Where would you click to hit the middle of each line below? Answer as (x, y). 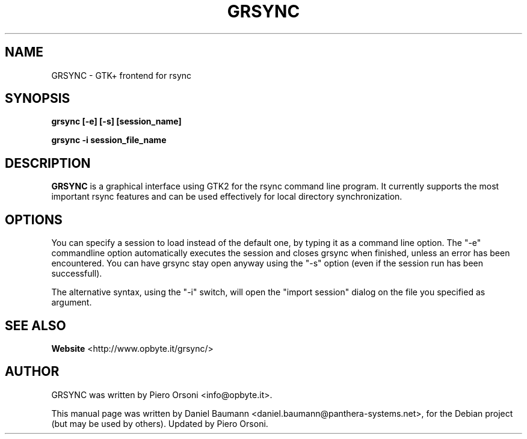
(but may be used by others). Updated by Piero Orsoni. (160, 423)
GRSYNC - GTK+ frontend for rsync (122, 75)
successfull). (77, 274)
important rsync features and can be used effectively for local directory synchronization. (227, 197)
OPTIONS (34, 219)
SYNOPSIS (38, 99)
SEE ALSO (35, 325)
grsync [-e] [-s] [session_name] (116, 121)
